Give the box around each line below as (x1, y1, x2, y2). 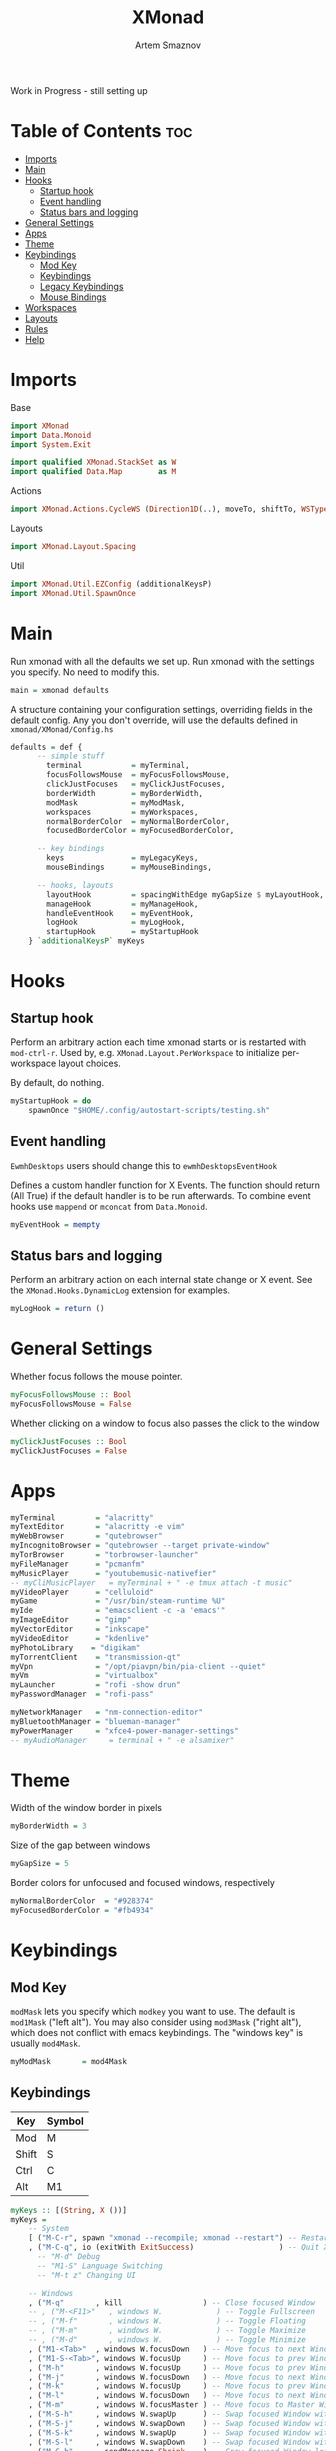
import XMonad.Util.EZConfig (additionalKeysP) (10, 579, 213, 589)
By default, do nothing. (10, 1077, 105, 1088)
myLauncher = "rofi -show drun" (10, 1680, 182, 1690)
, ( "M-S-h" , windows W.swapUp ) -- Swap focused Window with (28, 2409, 333, 2419)
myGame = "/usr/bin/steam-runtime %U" (10, 1596, 226, 1606)
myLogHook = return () (10, 1304, 105, 1314)
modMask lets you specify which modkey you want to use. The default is (10, 2005, 296, 2017)
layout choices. (58, 1057, 122, 1069)
